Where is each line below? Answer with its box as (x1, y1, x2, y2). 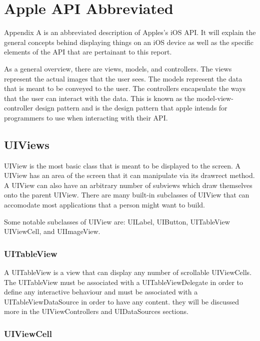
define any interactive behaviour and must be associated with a (4, 286, 198, 297)
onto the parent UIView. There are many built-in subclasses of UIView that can (4, 189, 249, 200)
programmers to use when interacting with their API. (4, 112, 168, 122)
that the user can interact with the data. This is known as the (4, 92, 194, 103)
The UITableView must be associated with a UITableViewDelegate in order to (4, 276, 243, 287)
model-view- (196, 92, 233, 103)
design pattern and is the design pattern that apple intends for (35, 102, 227, 113)
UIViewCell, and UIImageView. (4, 226, 100, 236)
